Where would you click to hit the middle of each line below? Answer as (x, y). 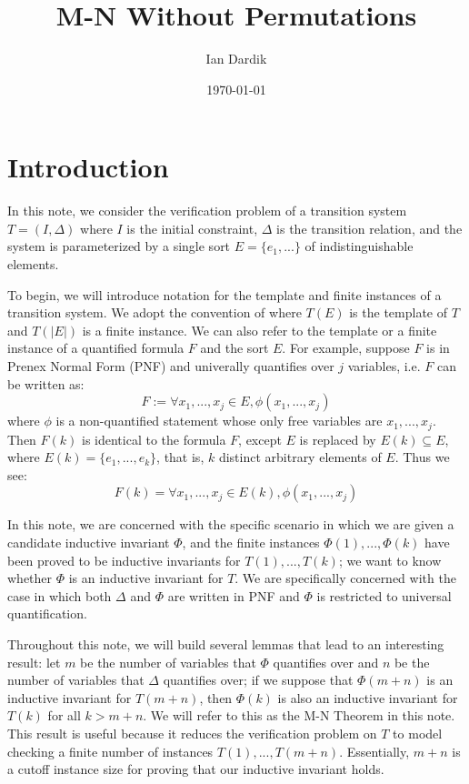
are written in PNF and (234, 595)
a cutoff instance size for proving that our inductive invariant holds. (196, 769)
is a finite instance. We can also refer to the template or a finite (259, 330)
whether (30, 578)
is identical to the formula (154, 439)
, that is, (180, 457)
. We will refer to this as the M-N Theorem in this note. (299, 715)
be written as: (46, 383)
